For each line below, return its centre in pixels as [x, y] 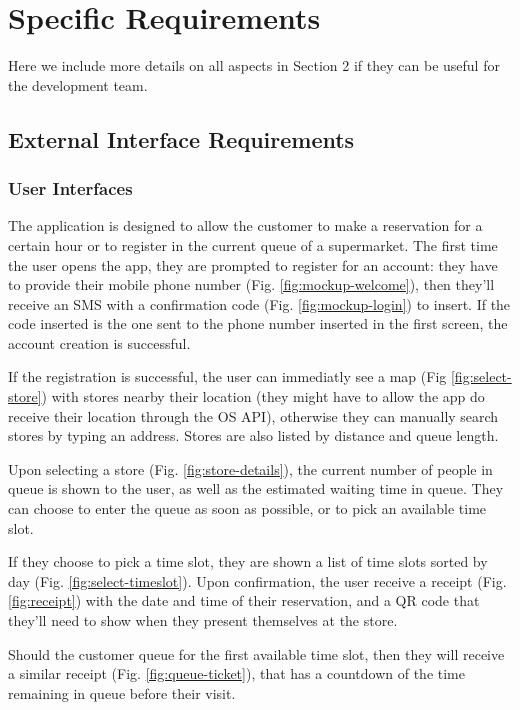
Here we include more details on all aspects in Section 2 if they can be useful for [254, 65]
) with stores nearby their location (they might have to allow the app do [263, 396]
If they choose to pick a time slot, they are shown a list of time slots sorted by [248, 561]
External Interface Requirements [181, 138]
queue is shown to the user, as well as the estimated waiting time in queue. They [256, 488]
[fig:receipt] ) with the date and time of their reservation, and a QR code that [244, 600]
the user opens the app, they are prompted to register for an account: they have [253, 264]
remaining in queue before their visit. [122, 692]
